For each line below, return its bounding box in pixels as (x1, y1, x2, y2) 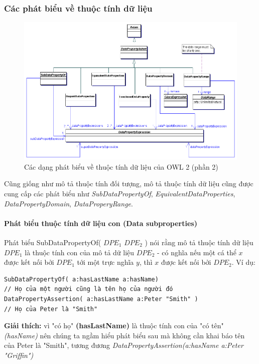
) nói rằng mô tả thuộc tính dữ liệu (145, 237, 253, 247)
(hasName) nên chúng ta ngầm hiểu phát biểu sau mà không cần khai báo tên (4, 330, 245, 340)
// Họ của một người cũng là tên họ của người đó (4, 285, 173, 293)
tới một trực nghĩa (77, 257, 134, 267)
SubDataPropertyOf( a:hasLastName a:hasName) (4, 275, 159, 283)
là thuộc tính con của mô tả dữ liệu (25, 247, 135, 257)
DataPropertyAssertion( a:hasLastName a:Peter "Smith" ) (4, 295, 198, 303)
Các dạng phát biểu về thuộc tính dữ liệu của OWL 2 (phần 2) (24, 161, 218, 172)
